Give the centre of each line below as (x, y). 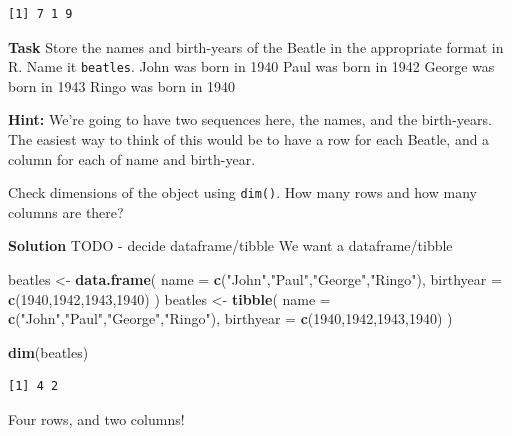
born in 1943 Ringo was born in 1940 (122, 85)
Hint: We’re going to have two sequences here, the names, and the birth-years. (250, 119)
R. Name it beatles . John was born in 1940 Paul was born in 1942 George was (251, 66)
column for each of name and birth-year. (132, 158)
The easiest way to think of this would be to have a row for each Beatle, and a (249, 139)
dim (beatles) (48, 351)
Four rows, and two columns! (96, 419)
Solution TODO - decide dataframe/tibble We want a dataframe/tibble (230, 245)
